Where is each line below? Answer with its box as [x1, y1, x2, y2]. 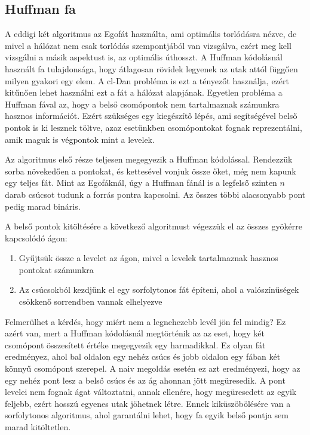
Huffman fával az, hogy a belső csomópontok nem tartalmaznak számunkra [5, 97, 280, 110]
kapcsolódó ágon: [5, 231, 67, 244]
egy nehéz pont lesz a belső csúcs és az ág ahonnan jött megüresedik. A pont [5, 373, 286, 386]
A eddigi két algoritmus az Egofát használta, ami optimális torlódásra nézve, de [5, 27, 297, 40]
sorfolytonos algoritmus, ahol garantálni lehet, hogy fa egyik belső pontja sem [5, 409, 288, 421]
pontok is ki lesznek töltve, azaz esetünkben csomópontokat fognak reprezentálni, [5, 121, 302, 133]
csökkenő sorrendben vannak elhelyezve [19, 295, 162, 308]
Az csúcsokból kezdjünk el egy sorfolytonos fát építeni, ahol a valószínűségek [19, 283, 299, 296]
